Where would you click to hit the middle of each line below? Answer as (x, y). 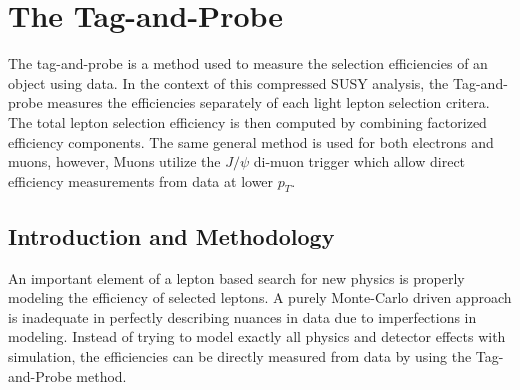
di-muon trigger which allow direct (359, 161)
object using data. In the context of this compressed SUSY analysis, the (228, 82)
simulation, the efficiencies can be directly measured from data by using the (240, 356)
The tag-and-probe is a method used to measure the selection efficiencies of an (248, 63)
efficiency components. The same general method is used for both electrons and (251, 141)
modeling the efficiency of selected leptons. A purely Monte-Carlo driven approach (260, 297)
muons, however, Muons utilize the (114, 161)
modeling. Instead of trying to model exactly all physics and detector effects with (257, 336)
